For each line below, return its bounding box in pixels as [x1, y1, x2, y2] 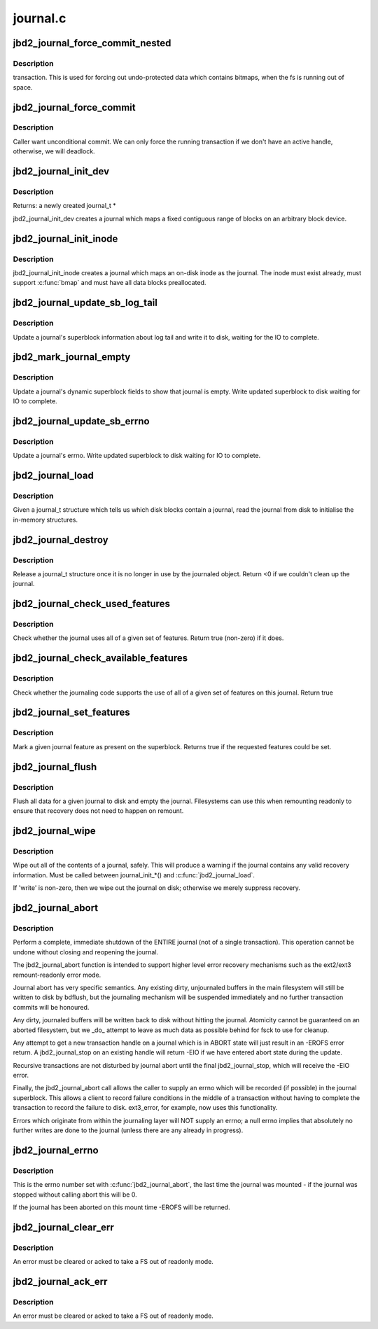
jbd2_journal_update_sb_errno [13, 415, 150, 427]
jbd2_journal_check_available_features [13, 652, 188, 664]
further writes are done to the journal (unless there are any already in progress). [13, 1126, 244, 1134]
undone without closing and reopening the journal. [13, 947, 159, 956]
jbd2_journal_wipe [13, 825, 96, 837]
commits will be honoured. [13, 1003, 90, 1011]
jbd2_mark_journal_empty [13, 351, 131, 363]
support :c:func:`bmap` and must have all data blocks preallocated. [13, 279, 206, 287]
